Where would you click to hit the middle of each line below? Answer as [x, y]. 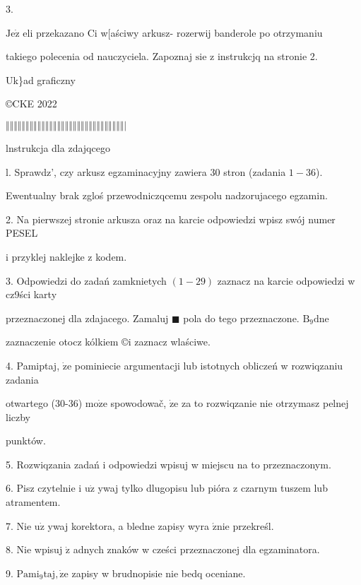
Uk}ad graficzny [41, 79]
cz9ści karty [31, 294]
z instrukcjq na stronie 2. [264, 56]
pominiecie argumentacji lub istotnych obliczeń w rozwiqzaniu [209, 365]
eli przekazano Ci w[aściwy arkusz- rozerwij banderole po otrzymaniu [173, 32]
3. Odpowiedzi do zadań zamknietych [86, 280]
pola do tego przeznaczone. [241, 318]
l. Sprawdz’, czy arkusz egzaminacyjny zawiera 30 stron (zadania [146, 171]
